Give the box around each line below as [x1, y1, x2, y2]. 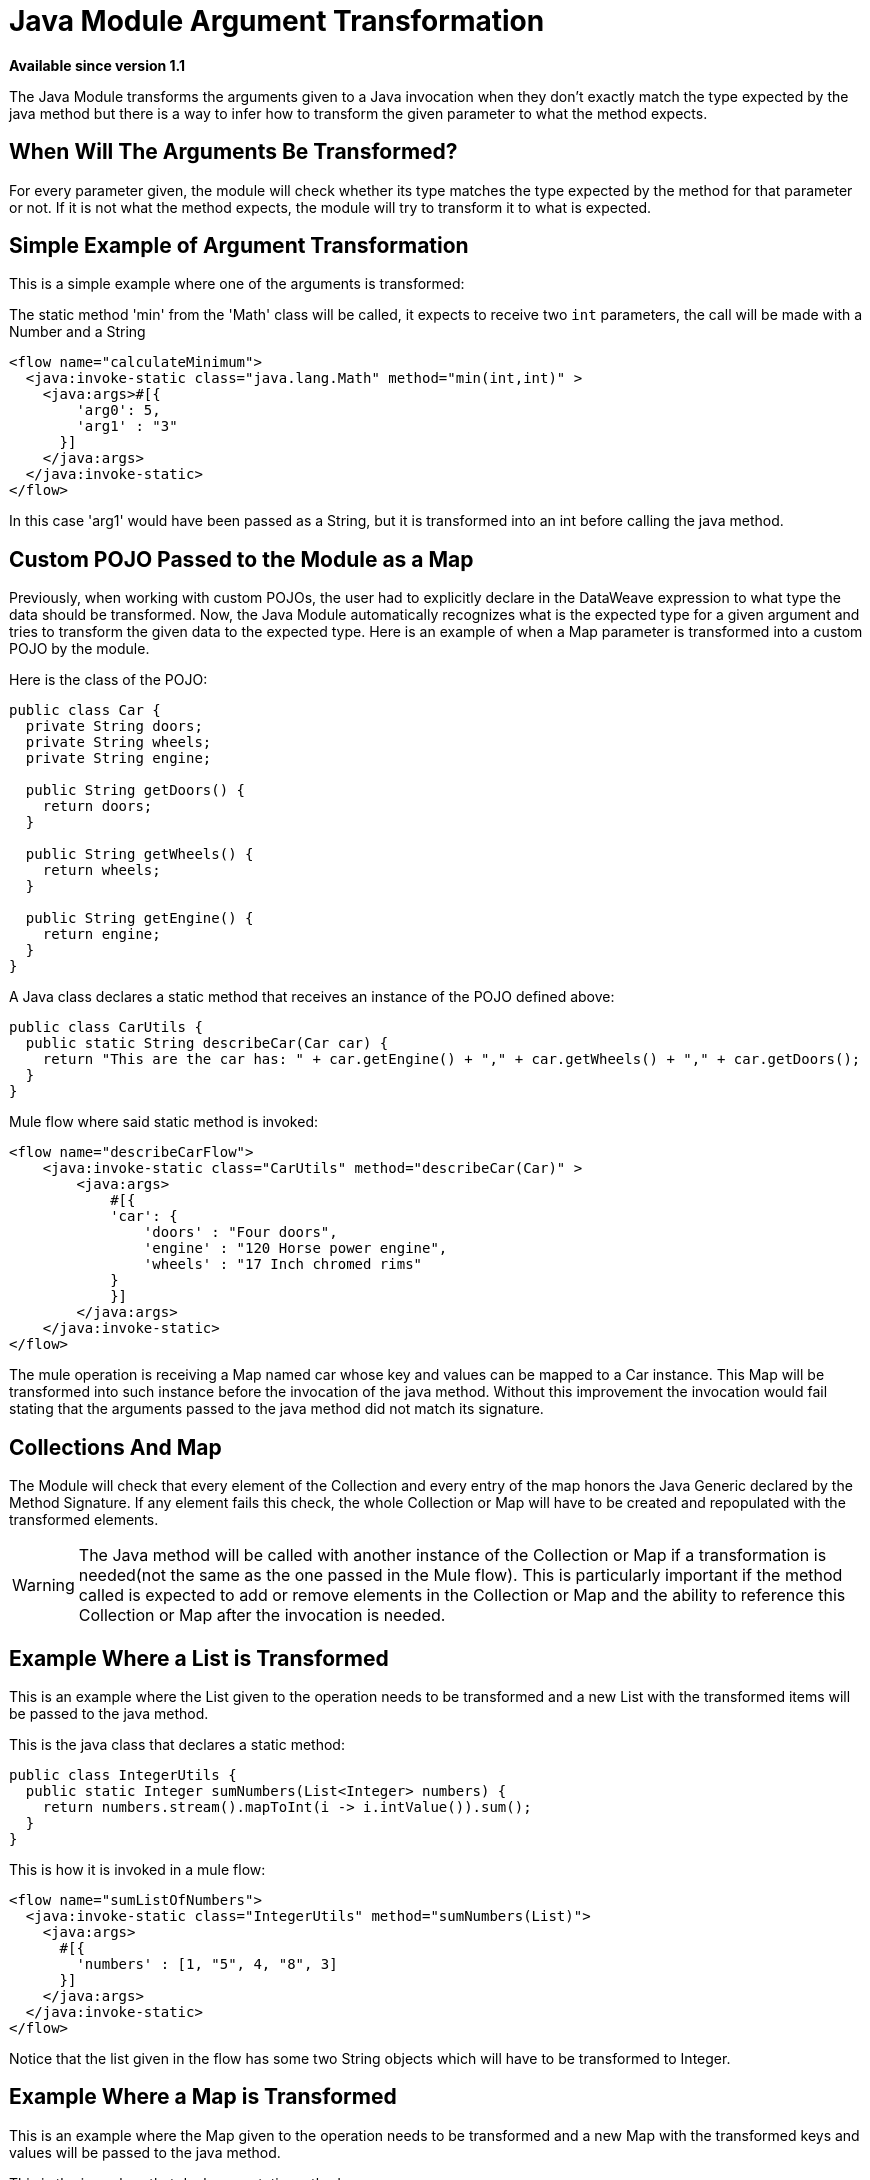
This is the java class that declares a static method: [9, 1735, 345, 1753]
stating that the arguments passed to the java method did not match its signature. [9, 1400, 544, 1418]
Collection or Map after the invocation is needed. [78, 1605, 446, 1626]
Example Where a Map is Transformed [9, 2084, 397, 2110]
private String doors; [25, 718, 203, 735]
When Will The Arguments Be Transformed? [9, 139, 458, 165]
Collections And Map [9, 1434, 222, 1460]
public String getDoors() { [25, 782, 246, 799]
